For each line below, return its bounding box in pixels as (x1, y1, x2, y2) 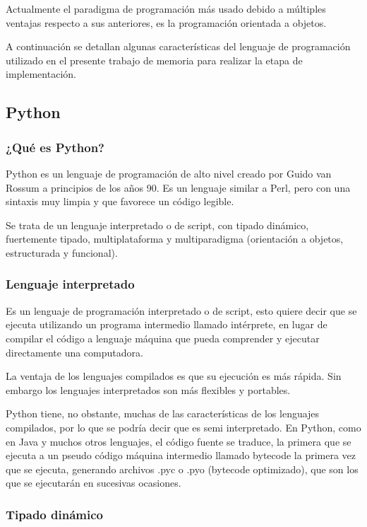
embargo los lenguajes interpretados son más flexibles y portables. (6, 382, 291, 397)
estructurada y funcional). (6, 245, 118, 260)
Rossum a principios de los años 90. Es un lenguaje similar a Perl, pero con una (6, 180, 351, 195)
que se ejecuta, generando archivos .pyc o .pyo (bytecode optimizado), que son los (6, 461, 359, 476)
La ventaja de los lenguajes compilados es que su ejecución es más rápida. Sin (6, 369, 342, 383)
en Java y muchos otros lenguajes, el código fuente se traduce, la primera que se (6, 434, 351, 448)
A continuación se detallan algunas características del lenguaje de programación (6, 39, 351, 54)
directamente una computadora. (6, 344, 143, 359)
